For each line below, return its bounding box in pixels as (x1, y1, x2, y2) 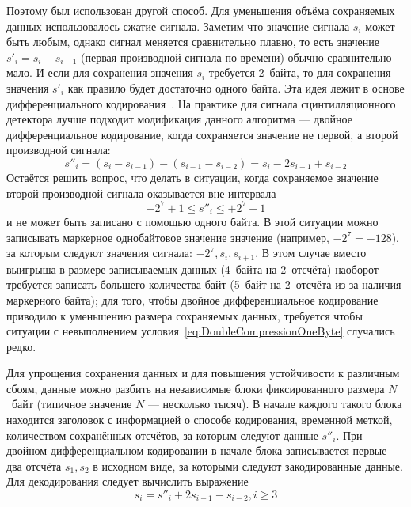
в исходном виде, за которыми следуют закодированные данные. (93, 457, 403, 474)
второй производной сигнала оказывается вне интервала (6, 184, 276, 201)
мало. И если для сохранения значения (6, 64, 193, 81)
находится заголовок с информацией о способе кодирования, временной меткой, (6, 411, 393, 428)
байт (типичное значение (11, 395, 132, 412)
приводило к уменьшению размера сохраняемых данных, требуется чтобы (6, 307, 363, 323)
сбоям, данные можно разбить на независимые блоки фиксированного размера (6, 380, 385, 396)
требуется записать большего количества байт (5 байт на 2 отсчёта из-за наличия (6, 276, 401, 293)
